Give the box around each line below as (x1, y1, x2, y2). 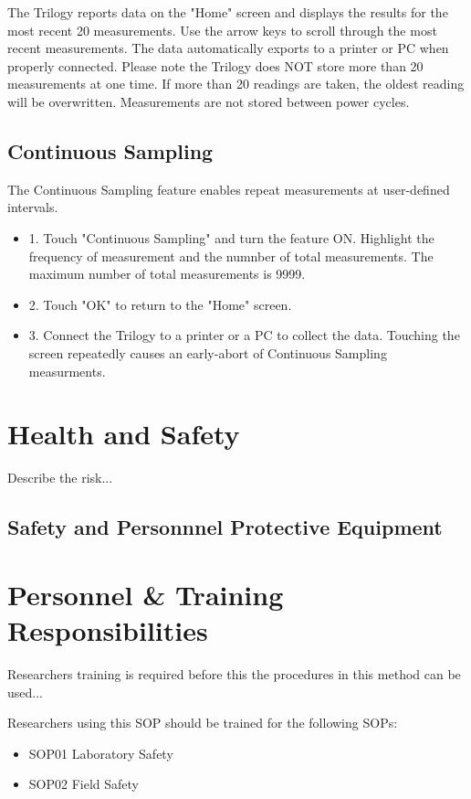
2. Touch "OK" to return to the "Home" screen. (28, 294, 292, 314)
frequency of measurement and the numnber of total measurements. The (28, 246, 434, 265)
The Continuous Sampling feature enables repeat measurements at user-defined (7, 179, 450, 198)
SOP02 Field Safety (28, 774, 139, 794)
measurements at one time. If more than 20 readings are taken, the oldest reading (7, 74, 465, 93)
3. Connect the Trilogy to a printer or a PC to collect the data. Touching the (28, 325, 460, 345)
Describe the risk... (7, 468, 113, 487)
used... (7, 682, 43, 701)
